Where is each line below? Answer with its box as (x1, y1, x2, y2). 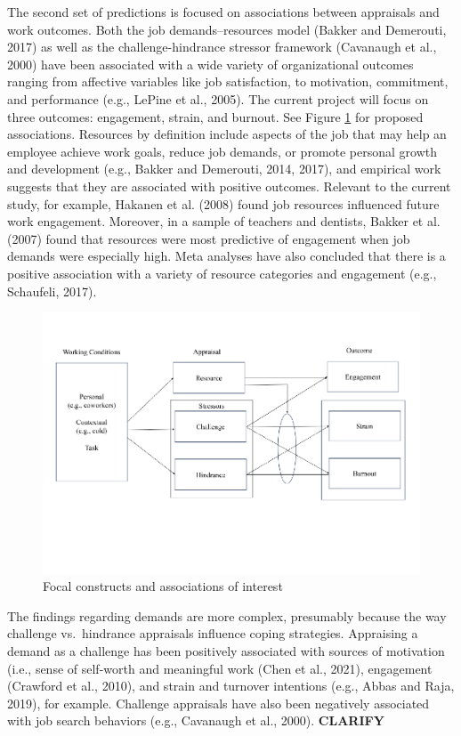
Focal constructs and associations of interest (43, 577, 283, 595)
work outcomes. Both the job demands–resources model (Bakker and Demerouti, (7, 20, 447, 38)
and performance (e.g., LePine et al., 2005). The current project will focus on (7, 89, 429, 108)
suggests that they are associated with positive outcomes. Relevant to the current (7, 176, 451, 195)
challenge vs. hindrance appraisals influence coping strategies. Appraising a (7, 624, 418, 643)
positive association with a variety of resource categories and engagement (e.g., (7, 263, 437, 282)
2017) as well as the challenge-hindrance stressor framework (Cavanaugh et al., (7, 37, 437, 56)
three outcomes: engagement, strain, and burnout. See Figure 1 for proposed (7, 107, 424, 125)
